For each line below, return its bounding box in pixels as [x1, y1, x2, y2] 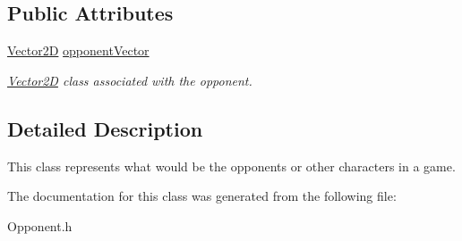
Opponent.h [7, 216, 73, 235]
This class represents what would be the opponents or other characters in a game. [7, 156, 456, 175]
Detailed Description [7, 114, 203, 142]
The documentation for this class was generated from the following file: [7, 187, 397, 205]
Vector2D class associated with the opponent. [7, 71, 252, 89]
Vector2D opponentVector [7, 41, 150, 60]
